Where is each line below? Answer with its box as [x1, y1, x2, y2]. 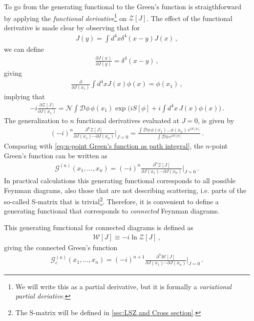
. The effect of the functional [147, 13, 233, 23]
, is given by [198, 115, 234, 126]
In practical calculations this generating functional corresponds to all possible [4, 175, 236, 185]
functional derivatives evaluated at [76, 115, 179, 126]
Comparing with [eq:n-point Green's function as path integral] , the [4, 141, 204, 151]
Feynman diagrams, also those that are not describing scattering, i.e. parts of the [4, 185, 247, 195]
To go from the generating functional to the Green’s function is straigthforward [4, 1, 241, 11]
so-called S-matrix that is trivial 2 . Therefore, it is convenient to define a [4, 195, 219, 206]
